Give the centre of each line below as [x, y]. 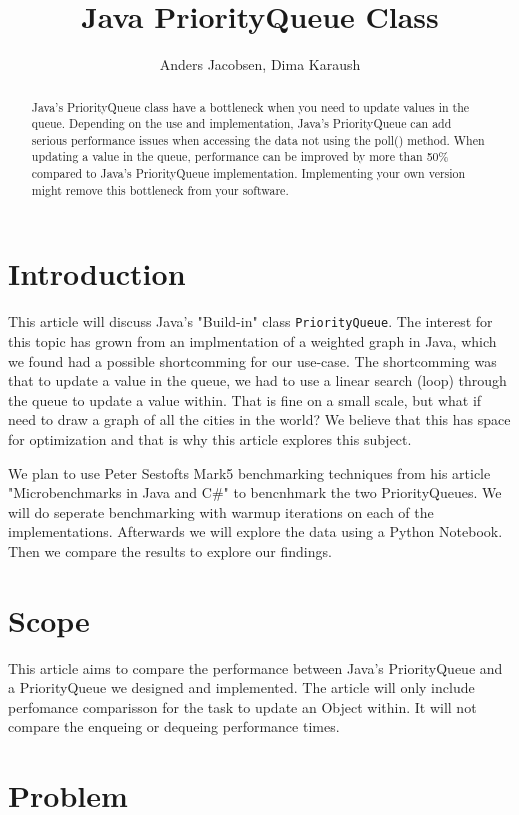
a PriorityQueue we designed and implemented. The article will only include [241, 687]
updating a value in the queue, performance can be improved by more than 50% [240, 156]
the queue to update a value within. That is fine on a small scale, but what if [245, 399]
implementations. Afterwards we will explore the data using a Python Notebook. [255, 531]
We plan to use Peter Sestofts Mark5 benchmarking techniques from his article [249, 472]
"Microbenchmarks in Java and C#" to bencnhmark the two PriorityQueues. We [255, 492]
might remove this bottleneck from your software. [160, 189]
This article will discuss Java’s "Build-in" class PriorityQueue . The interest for [250, 321]
